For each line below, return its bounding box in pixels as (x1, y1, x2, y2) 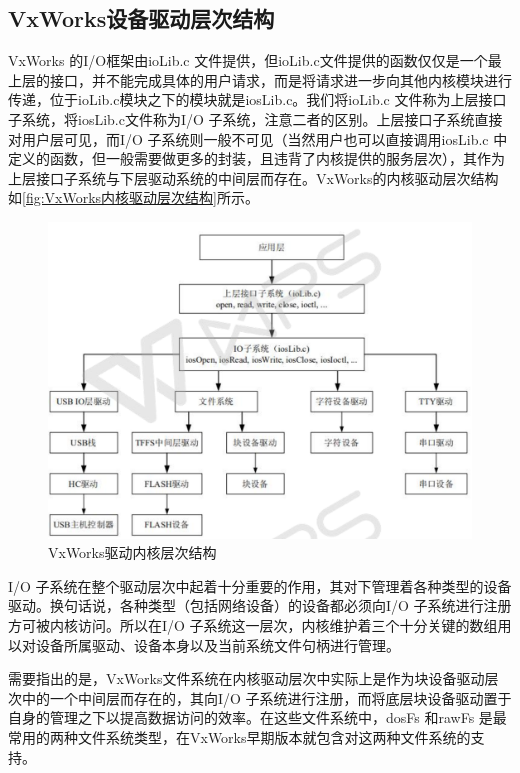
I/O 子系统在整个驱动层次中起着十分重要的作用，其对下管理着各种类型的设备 (8, 575, 512, 596)
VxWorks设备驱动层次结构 (8, 3, 275, 34)
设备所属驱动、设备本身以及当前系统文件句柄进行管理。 (35, 634, 400, 655)
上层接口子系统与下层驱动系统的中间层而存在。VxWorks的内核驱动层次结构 (8, 167, 499, 188)
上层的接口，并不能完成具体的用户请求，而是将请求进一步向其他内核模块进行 (8, 69, 512, 90)
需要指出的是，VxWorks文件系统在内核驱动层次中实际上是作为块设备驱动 (8, 668, 485, 689)
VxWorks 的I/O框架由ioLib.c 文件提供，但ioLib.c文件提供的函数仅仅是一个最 (8, 50, 502, 71)
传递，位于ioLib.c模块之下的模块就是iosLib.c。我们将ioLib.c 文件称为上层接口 (8, 89, 507, 110)
